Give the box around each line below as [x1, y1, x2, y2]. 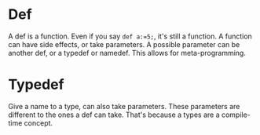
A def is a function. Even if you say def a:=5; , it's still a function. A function [8, 31, 253, 41]
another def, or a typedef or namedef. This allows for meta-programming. [8, 48, 246, 57]
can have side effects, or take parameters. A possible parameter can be [8, 39, 240, 49]
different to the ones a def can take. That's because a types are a [8, 110, 220, 119]
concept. [24, 118, 53, 127]
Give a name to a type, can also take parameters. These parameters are [8, 101, 240, 111]
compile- [221, 110, 251, 119]
